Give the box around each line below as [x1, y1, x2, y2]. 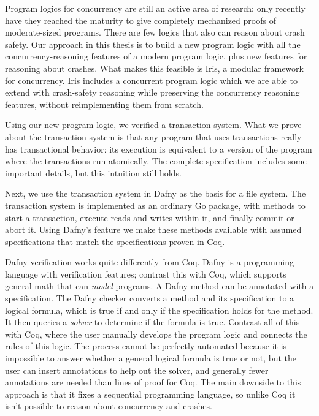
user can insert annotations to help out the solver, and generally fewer [5, 363, 269, 376]
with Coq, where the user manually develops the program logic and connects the [5, 327, 307, 340]
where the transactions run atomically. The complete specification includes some [5, 154, 307, 167]
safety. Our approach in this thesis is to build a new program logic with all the [5, 37, 301, 50]
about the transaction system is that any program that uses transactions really [5, 130, 302, 143]
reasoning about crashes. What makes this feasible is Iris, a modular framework [5, 61, 304, 74]
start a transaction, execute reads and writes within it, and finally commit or [5, 211, 294, 224]
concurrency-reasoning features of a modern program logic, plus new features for [5, 50, 307, 62]
